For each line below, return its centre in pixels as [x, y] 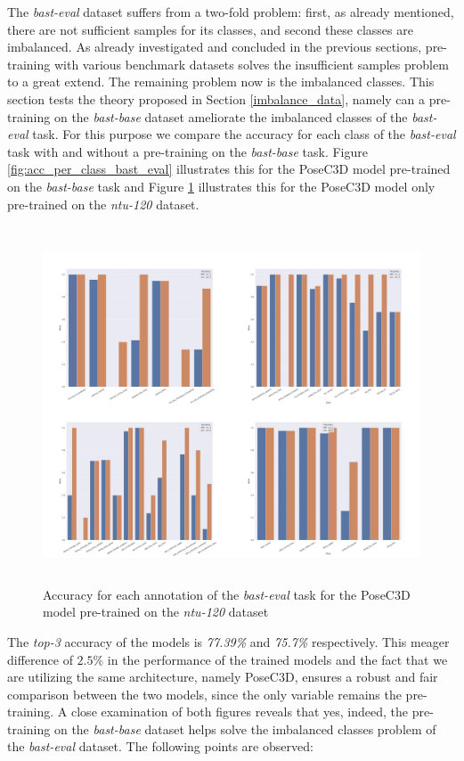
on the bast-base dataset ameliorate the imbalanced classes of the [231, 116]
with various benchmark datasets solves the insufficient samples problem [251, 64]
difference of [40, 659]
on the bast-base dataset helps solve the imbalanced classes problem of [245, 728]
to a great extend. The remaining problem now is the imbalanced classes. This [221, 82]
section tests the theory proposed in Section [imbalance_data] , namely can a [216, 98]
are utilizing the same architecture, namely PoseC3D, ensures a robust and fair [223, 677]
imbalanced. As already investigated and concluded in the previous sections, [215, 47]
